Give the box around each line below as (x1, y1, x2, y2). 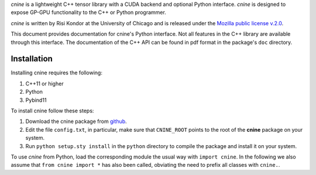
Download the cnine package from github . (25, 118, 127, 125)
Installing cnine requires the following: (11, 69, 102, 76)
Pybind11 (25, 97, 47, 104)
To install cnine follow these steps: (11, 107, 94, 114)
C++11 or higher (25, 80, 64, 87)
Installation (11, 54, 53, 64)
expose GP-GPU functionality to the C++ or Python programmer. (11, 9, 166, 16)
